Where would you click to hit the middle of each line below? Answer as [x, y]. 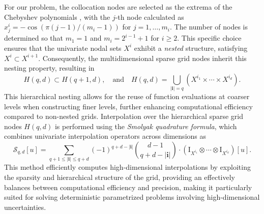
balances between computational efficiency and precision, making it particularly [128, 187]
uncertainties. [25, 207]
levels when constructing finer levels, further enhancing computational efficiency [128, 106]
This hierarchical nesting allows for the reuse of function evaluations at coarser [127, 96]
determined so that [34, 38]
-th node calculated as [150, 17]
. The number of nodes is [209, 27]
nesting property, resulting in [49, 68]
